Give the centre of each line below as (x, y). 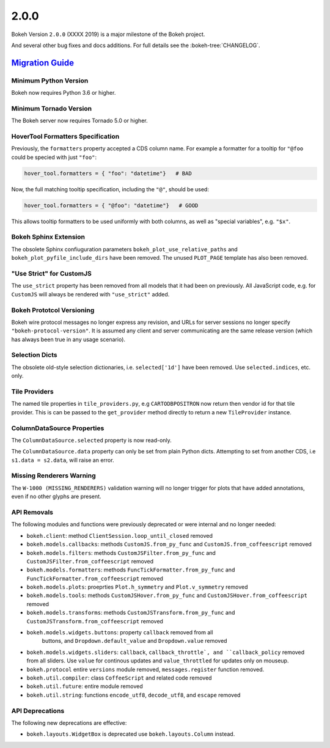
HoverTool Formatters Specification (65, 136)
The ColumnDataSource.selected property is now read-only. (92, 440)
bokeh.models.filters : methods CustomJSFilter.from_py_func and (121, 552)
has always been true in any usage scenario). (68, 339)
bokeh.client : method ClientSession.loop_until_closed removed (120, 535)
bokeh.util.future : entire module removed (85, 686)
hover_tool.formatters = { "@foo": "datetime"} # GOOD (111, 205)
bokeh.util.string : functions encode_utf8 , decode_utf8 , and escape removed (134, 695)
